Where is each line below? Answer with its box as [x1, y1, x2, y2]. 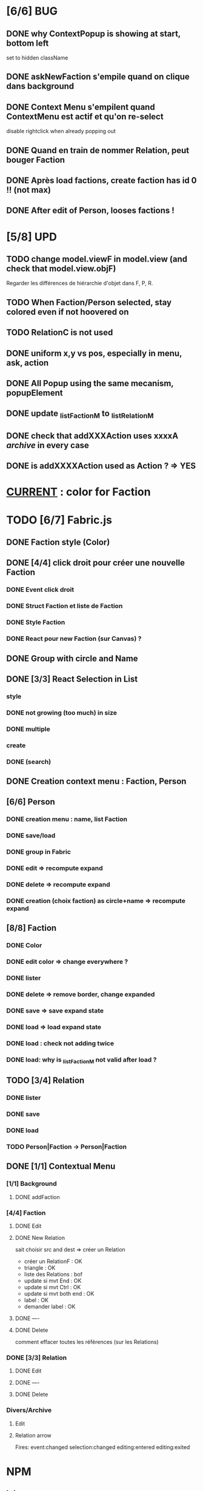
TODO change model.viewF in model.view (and [6, 254, 188, 264]
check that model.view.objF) [6, 263, 116, 274]
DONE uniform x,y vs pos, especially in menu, [6, 348, 182, 358]
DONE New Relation [15, 1234, 65, 1241]
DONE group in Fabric [6, 848, 72, 856]
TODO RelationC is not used [6, 327, 113, 338]
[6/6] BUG [6, 4, 58, 18]
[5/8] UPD [6, 230, 58, 244]
